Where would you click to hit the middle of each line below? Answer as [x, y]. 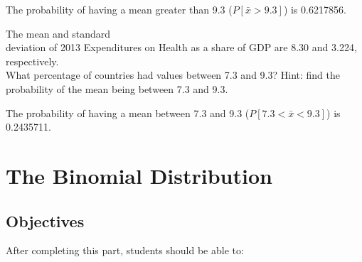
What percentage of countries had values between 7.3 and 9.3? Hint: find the [173, 75]
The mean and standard [58, 33]
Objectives [45, 220]
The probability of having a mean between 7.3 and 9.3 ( [128, 113]
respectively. [32, 61]
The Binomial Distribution [139, 175]
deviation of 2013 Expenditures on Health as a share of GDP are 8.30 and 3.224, [181, 47]
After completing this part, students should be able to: [125, 250]
